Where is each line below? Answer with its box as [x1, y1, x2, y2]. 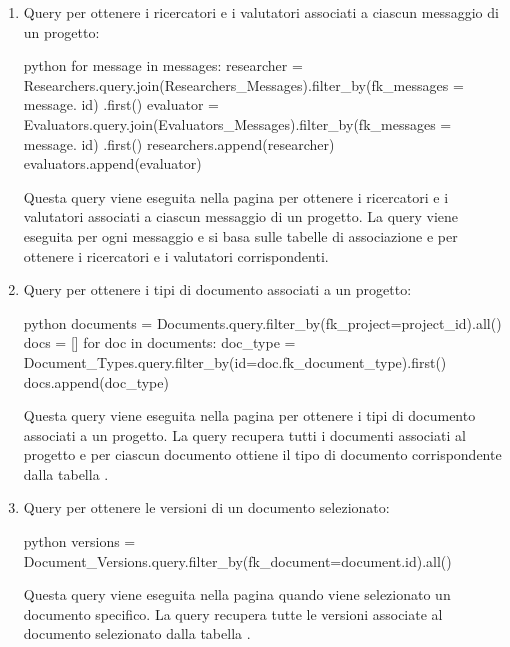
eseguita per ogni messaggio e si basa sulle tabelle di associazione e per [23, 225, 458, 246]
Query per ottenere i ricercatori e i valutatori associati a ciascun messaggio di [23, 2, 499, 22]
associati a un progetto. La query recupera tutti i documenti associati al [23, 424, 466, 445]
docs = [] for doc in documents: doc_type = [23, 332, 296, 353]
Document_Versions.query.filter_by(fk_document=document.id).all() [23, 550, 452, 571]
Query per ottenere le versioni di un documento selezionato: [23, 497, 390, 518]
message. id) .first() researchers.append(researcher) [23, 133, 335, 154]
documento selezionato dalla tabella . [23, 623, 251, 644]
